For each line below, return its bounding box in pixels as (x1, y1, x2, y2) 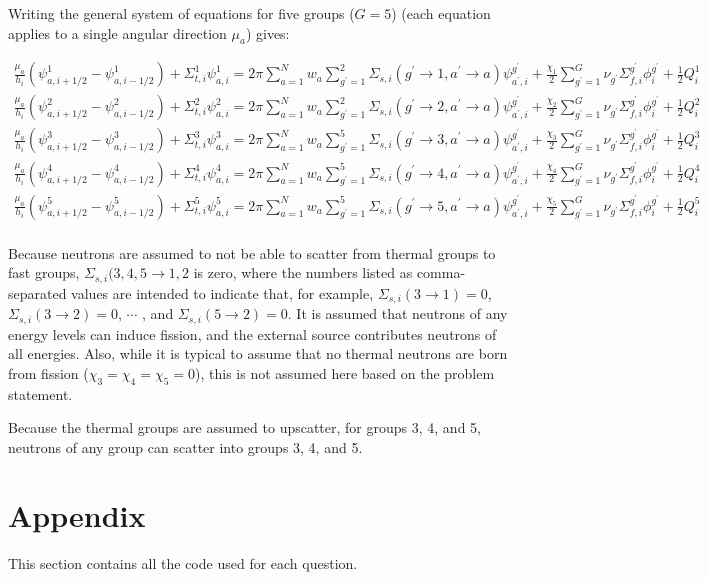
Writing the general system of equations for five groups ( (8, 3, 355, 23)
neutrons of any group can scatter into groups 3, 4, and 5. (8, 436, 363, 457)
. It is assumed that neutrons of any (287, 303, 508, 324)
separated (8, 282, 67, 303)
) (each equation (391, 3, 491, 23)
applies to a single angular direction (8, 22, 227, 43)
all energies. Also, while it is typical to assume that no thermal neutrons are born (8, 343, 508, 364)
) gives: (245, 22, 290, 43)
